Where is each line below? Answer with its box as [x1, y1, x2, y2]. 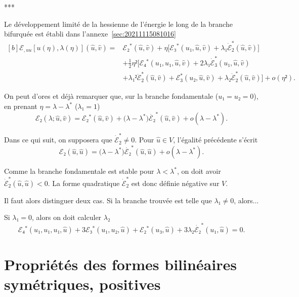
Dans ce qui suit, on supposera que [4, 134, 112, 145]
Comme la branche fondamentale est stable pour [4, 166, 154, 176]
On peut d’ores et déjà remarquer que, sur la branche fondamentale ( [4, 91, 219, 101]
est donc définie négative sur [131, 177, 220, 188]
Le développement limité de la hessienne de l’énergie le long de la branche [4, 18, 233, 29]
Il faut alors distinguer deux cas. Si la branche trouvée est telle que [4, 195, 212, 205]
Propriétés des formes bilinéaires [4, 253, 237, 274]
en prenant [4, 101, 37, 112]
